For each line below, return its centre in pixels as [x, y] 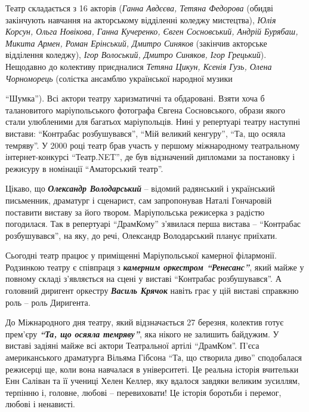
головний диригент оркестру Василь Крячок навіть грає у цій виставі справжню [152, 290]
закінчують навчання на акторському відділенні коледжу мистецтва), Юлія [141, 19]
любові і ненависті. [40, 404]
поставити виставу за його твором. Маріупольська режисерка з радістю [135, 212]
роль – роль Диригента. [48, 302]
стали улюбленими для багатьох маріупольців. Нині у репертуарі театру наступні [153, 122]
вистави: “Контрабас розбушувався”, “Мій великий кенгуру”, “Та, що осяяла [146, 133]
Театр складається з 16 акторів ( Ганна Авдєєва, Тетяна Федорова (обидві [139, 8]
